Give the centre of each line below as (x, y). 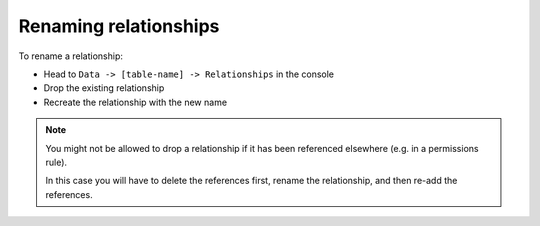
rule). (56, 162)
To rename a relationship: (71, 56)
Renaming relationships (119, 26)
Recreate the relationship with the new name (135, 102)
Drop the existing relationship (104, 88)
